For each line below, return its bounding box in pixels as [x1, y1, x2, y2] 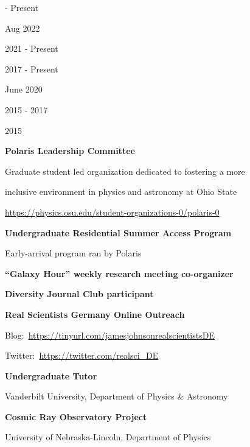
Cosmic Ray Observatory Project [5, 410, 147, 423]
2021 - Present [5, 42, 58, 55]
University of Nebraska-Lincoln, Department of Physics [5, 431, 211, 443]
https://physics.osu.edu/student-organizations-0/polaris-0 [5, 205, 220, 218]
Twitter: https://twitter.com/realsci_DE [5, 349, 159, 362]
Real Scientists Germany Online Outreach [5, 308, 185, 320]
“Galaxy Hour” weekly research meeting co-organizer [5, 267, 234, 280]
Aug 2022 [5, 21, 40, 34]
